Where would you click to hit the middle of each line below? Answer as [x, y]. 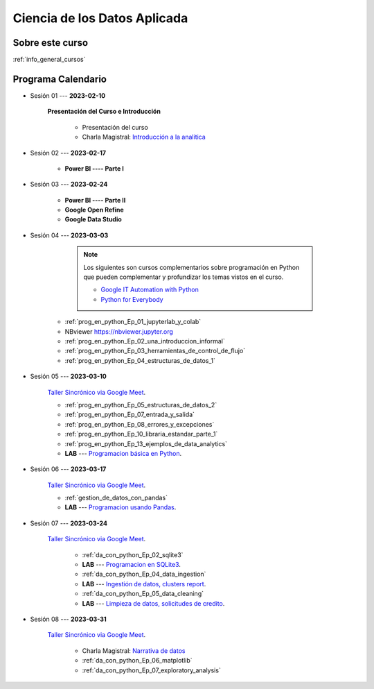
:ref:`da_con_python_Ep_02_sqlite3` [133, 554]
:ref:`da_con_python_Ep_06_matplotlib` [137, 661]
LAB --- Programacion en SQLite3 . [132, 565]
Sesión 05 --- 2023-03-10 [69, 376]
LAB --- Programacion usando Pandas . [121, 507]
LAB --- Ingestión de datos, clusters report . [144, 584]
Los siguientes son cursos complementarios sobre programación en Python [192, 267]
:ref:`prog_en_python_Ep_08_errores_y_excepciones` [140, 424]
